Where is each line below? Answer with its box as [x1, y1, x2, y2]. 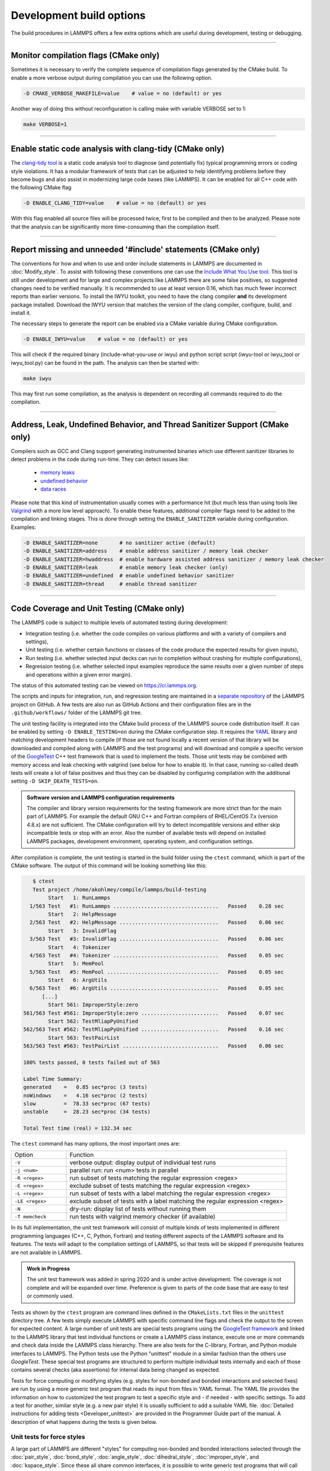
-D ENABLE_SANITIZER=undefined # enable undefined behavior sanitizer [23, 573, 235, 579]
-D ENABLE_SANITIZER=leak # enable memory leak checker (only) [23, 564, 228, 571]
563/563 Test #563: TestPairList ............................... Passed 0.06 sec [23, 1043, 284, 1050]
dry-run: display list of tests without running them [69, 1205, 206, 1213]
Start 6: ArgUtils [48, 977, 108, 984]
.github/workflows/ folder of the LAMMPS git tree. [11, 709, 142, 716]
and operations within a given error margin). [25, 671, 132, 678]
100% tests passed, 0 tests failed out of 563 [23, 1059, 160, 1066]
